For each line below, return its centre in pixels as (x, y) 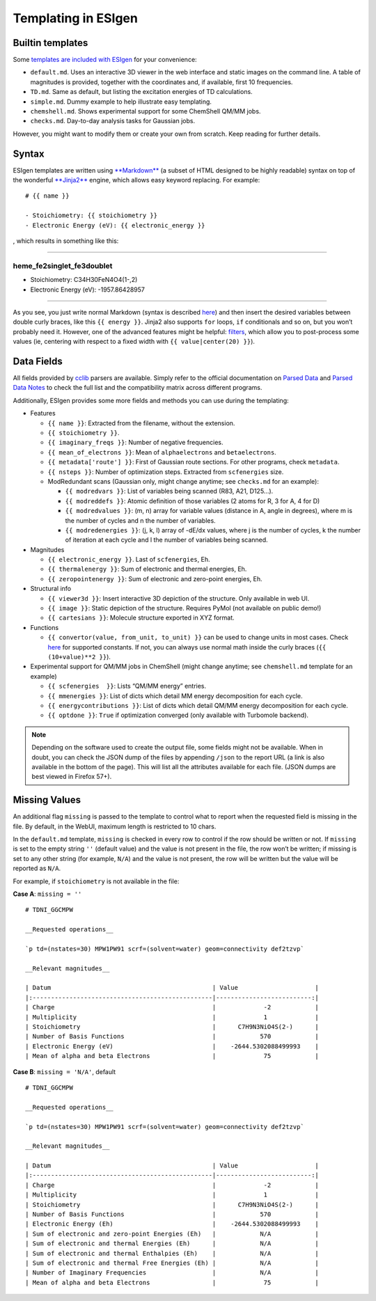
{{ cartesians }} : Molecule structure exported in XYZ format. (141, 618)
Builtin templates (50, 43)
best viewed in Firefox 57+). (72, 777)
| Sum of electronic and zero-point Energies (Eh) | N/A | (172, 1233)
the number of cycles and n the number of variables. (140, 520)
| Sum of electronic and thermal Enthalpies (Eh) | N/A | (172, 1253)
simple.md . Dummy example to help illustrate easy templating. (121, 102)
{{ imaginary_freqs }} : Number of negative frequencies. (135, 443)
